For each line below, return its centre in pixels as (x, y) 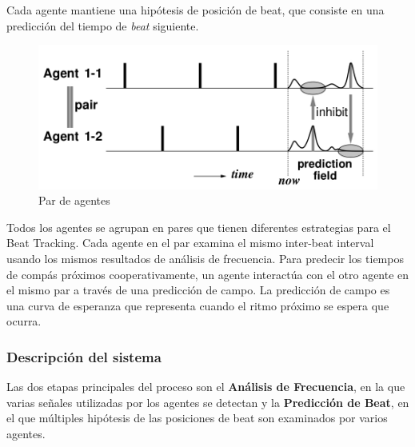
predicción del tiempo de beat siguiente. (103, 25)
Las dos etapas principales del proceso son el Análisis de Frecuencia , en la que (206, 387)
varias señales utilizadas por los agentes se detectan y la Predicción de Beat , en (208, 402)
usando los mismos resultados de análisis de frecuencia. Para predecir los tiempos (205, 259)
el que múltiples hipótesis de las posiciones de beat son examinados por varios (197, 418)
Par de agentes (74, 200)
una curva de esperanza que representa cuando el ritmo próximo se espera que (198, 305)
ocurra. (24, 321)
